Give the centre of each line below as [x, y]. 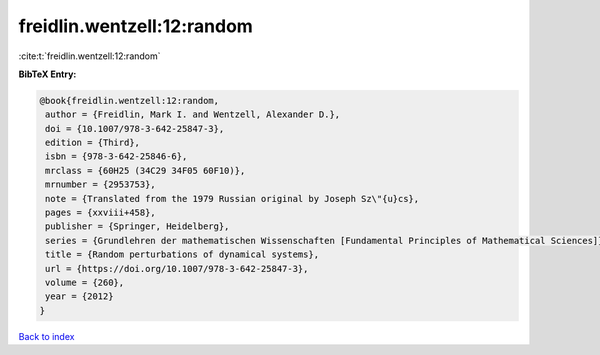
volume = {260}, [85, 282]
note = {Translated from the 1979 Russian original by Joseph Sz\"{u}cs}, [232, 198]
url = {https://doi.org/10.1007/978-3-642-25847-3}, [177, 268]
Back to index [46, 336]
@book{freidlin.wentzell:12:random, [129, 100]
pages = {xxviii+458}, [101, 213]
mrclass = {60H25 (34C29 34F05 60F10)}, [145, 170]
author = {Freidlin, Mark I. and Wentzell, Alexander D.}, [193, 114]
